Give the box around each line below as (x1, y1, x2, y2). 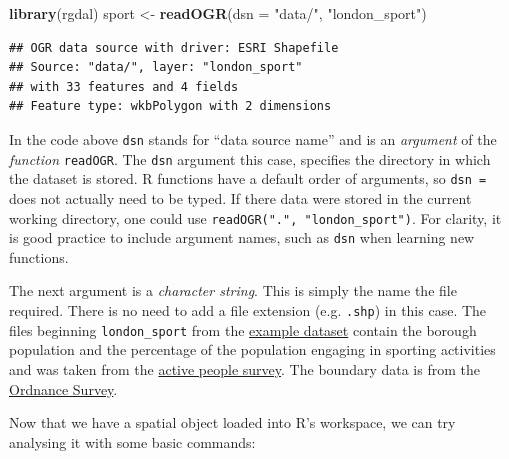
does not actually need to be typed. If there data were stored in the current (9, 187, 472, 208)
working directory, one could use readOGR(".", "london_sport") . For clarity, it (9, 207, 502, 228)
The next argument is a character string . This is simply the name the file (9, 280, 457, 301)
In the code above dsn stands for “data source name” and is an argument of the (9, 128, 497, 149)
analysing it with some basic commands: (9, 431, 256, 452)
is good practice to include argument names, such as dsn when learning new (9, 227, 475, 248)
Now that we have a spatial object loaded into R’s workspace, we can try (9, 412, 456, 433)
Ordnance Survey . (9, 378, 118, 399)
